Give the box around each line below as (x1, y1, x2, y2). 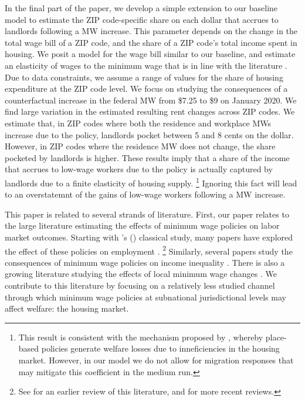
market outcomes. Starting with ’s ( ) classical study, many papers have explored (5, 230, 293, 243)
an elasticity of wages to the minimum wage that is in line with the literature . (5, 59, 287, 71)
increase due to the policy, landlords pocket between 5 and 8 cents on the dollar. (5, 128, 294, 141)
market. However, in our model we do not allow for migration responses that (18, 353, 294, 366)
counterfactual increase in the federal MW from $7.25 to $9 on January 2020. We (5, 93, 297, 106)
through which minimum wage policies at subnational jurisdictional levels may (5, 290, 286, 303)
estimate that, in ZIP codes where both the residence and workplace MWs (5, 116, 272, 129)
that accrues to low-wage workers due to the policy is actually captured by (5, 163, 273, 175)
